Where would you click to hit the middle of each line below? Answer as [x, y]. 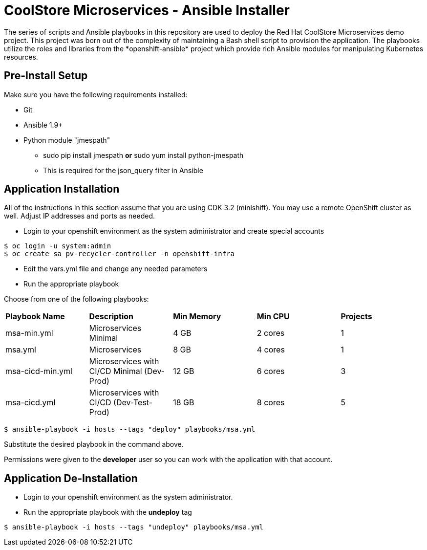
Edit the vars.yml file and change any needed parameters [116, 269]
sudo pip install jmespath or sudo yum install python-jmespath [143, 155]
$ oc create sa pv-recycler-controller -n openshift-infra [119, 254]
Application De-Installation [71, 478]
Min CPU [273, 317]
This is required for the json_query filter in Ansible [123, 170]
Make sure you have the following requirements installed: [96, 94]
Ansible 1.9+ [43, 125]
